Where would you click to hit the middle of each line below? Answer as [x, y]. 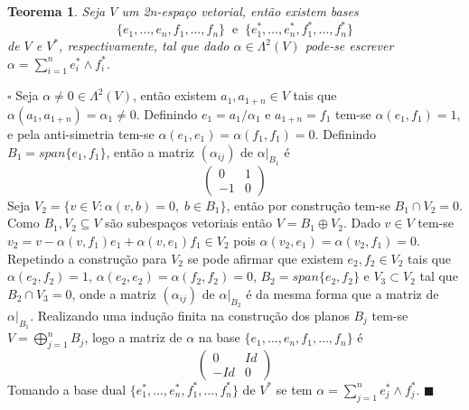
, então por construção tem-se [308, 205]
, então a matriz [150, 151]
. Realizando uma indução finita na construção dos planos [190, 315]
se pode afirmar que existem [265, 258]
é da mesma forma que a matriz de [342, 293]
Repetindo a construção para [87, 258]
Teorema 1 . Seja [56, 11]
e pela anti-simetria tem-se [81, 133]
